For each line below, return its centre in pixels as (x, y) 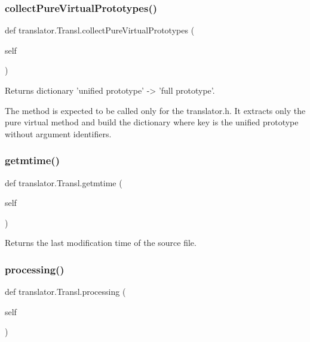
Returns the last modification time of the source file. (101, 243)
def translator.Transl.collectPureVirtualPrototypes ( (100, 30)
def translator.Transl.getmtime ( (64, 182)
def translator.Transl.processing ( (65, 292)
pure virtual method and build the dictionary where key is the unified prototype (152, 122)
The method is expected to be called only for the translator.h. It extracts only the (155, 110)
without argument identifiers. (58, 133)
